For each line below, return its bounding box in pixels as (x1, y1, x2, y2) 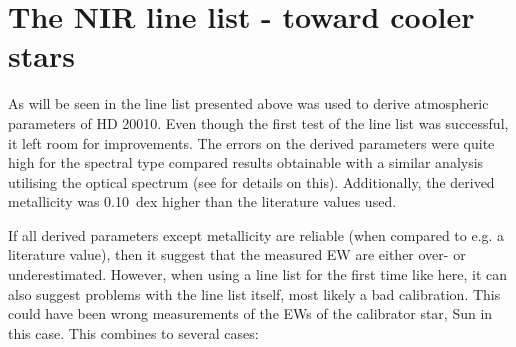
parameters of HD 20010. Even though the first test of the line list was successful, (8, 112, 509, 133)
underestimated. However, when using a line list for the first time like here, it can (8, 264, 508, 285)
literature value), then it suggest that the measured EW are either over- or (8, 244, 466, 265)
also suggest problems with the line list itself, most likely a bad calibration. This (8, 283, 501, 304)
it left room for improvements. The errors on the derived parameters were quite (8, 132, 495, 153)
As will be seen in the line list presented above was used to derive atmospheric (8, 93, 489, 114)
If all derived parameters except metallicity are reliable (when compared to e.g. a (8, 224, 505, 245)
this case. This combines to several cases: (8, 322, 259, 343)
